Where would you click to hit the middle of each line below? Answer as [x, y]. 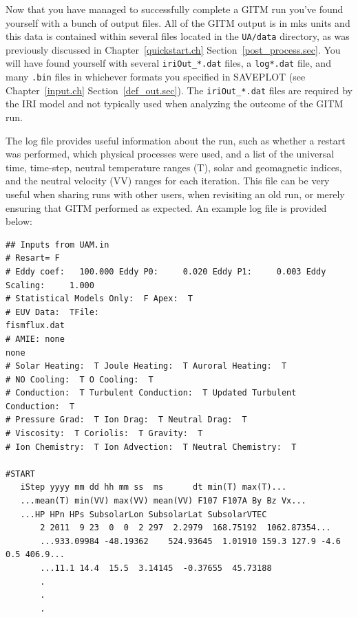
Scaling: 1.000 [50, 285]
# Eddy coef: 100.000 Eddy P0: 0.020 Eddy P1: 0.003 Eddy [166, 271]
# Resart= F [33, 258]
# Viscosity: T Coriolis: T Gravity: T [104, 434]
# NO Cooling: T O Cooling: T [80, 379]
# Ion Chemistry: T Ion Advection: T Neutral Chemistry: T [151, 447]
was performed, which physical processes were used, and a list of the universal [170, 154]
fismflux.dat [35, 326]
